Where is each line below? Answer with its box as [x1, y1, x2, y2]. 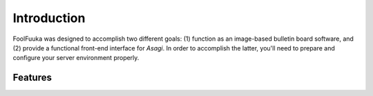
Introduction [12, 10, 86, 26]
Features [12, 72, 52, 84]
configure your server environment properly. [12, 54, 140, 62]
